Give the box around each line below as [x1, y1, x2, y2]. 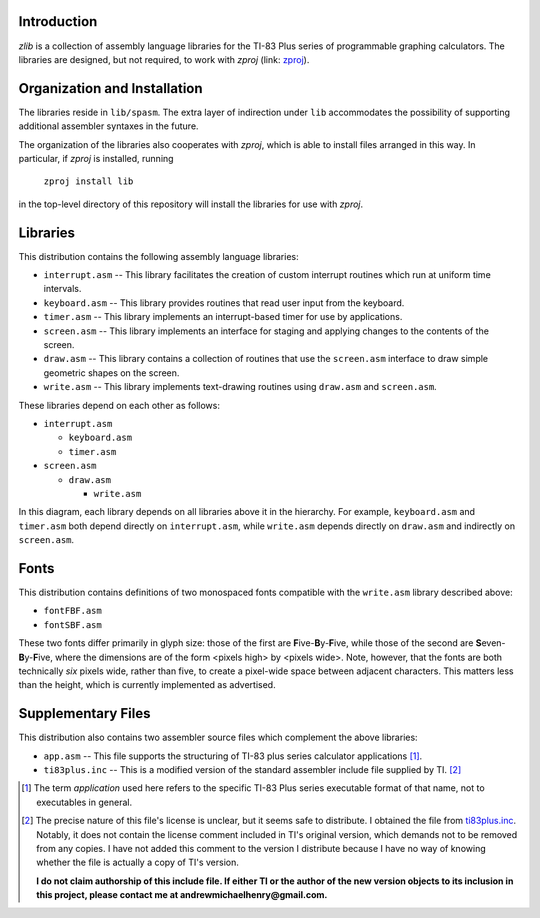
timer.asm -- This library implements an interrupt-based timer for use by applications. [43, 311, 403, 323]
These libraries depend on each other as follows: [18, 399, 220, 411]
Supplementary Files [18, 705, 151, 722]
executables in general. [36, 796, 133, 808]
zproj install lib [43, 176, 134, 187]
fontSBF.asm [43, 619, 102, 630]
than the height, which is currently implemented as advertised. [18, 679, 276, 691]
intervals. [43, 283, 82, 295]
